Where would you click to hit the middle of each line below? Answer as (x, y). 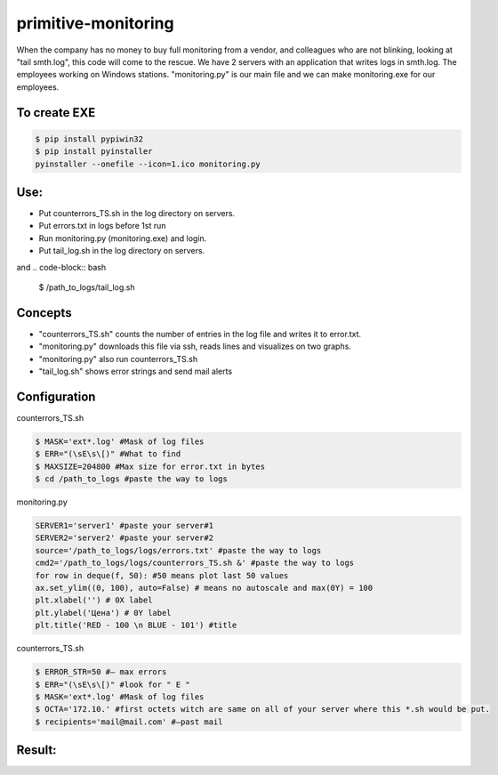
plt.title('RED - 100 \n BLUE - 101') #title (136, 626)
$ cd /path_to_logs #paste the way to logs (132, 479)
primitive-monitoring (95, 23)
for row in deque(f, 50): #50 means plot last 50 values (162, 575)
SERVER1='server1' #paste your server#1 (124, 526)
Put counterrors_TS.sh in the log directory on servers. (137, 213)
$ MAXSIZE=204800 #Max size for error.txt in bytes (150, 466)
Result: (36, 751)
